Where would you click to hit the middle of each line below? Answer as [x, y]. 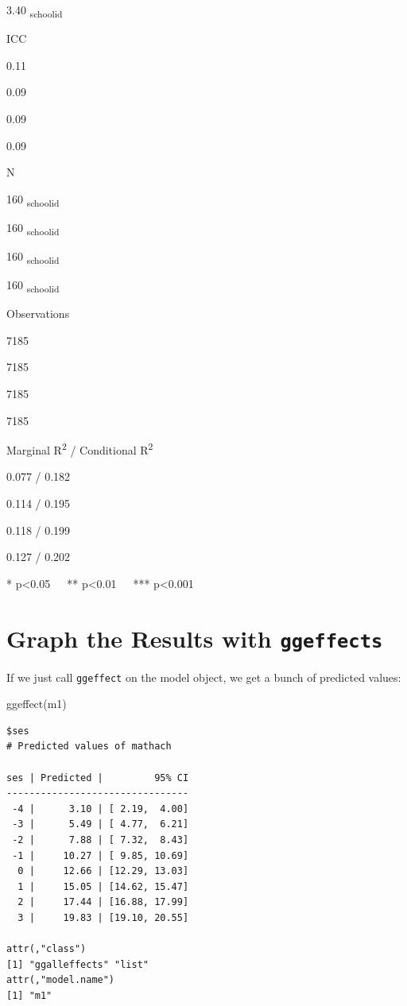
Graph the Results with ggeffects [195, 638]
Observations [38, 313]
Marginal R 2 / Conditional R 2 [80, 449]
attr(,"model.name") [61, 980]
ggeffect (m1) [37, 704]
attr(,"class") [47, 949]
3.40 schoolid [35, 11]
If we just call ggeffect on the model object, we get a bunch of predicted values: [204, 677]
